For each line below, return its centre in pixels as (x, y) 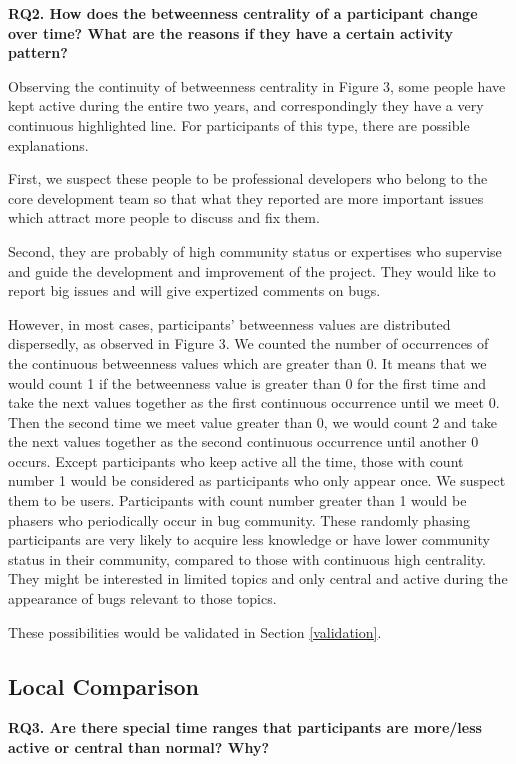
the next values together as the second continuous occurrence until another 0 (243, 441)
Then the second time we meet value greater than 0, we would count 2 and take (252, 421)
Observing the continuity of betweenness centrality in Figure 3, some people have (257, 85)
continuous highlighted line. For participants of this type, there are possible (239, 124)
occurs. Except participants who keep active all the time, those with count (236, 460)
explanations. (48, 144)
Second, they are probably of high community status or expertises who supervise (255, 250)
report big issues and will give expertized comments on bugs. (194, 290)
